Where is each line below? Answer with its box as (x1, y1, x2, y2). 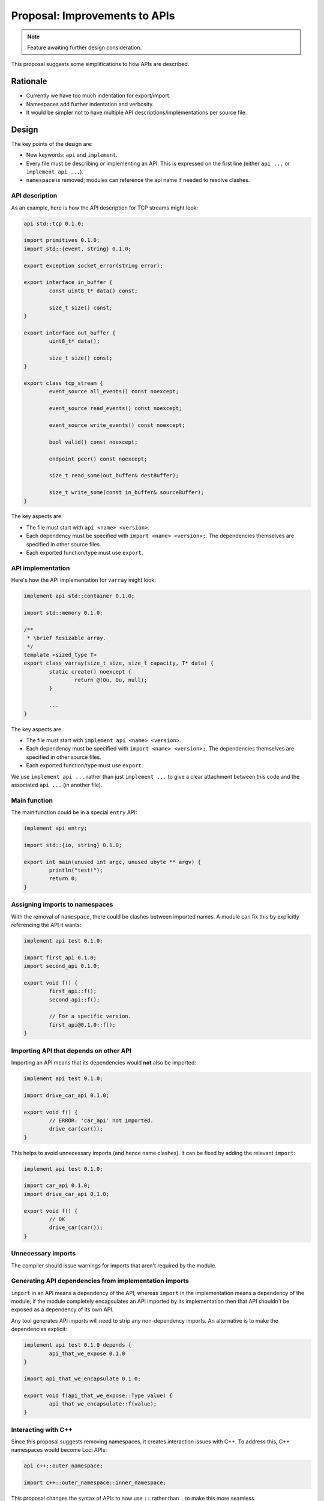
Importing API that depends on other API (11, 1046, 132, 1055)
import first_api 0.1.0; (23, 954, 97, 961)
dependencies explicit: (11, 1326, 67, 1333)
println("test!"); (49, 867, 103, 874)
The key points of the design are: (11, 140, 93, 147)
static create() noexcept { (49, 668, 132, 675)
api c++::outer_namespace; (23, 1463, 103, 1469)
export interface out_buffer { (23, 329, 116, 336)
